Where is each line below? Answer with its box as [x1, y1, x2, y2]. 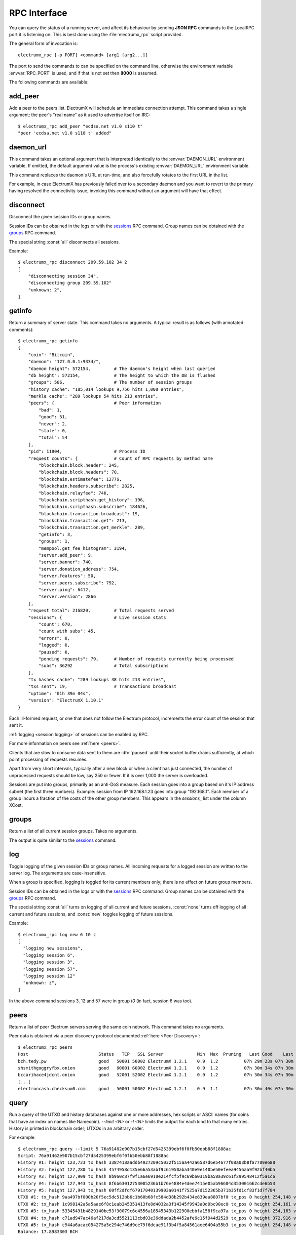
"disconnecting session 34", [28, 273, 99, 279]
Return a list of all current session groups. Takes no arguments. [9, 828, 138, 834]
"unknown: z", [23, 980, 57, 986]
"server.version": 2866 [38, 594, 96, 600]
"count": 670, [38, 621, 73, 627]
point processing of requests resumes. [9, 756, 88, 762]
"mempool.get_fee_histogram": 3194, [38, 545, 128, 551]
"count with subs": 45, [38, 628, 96, 634]
